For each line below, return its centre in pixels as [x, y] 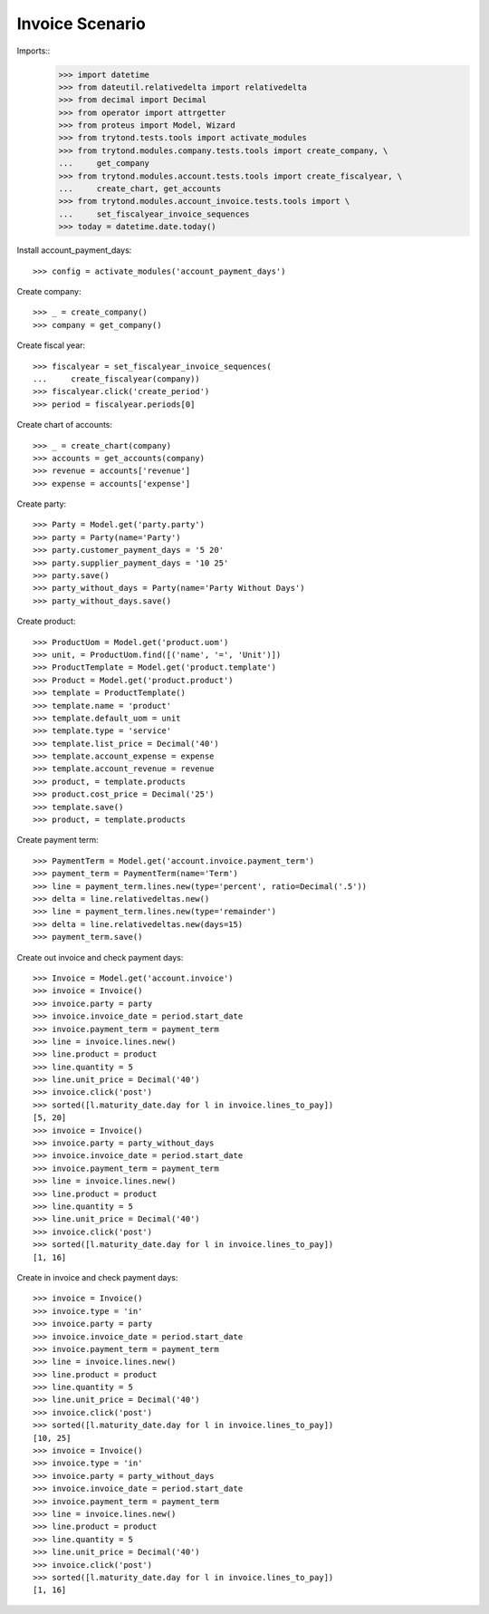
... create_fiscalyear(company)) [117, 379]
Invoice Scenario [81, 24]
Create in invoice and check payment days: [97, 1277]
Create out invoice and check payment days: [100, 957]
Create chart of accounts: [65, 425]
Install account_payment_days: [74, 250]
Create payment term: [58, 840]
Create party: [42, 504]
